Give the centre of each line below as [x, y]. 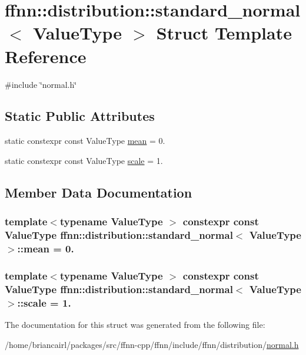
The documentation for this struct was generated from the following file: [135, 325]
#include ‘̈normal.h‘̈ [41, 84]
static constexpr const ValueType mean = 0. [85, 141]
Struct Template [224, 33]
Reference [46, 56]
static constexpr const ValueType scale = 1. [84, 160]
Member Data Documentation [99, 192]
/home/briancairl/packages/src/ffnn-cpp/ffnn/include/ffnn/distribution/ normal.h [152, 344]
